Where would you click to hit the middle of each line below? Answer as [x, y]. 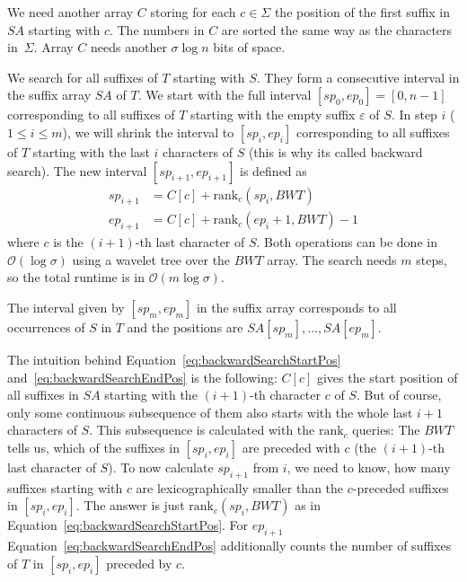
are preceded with [291, 447]
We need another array [70, 12]
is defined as [273, 170]
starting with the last [91, 151]
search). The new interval [77, 170]
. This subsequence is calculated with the [202, 430]
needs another [128, 47]
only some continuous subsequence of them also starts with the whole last [210, 412]
